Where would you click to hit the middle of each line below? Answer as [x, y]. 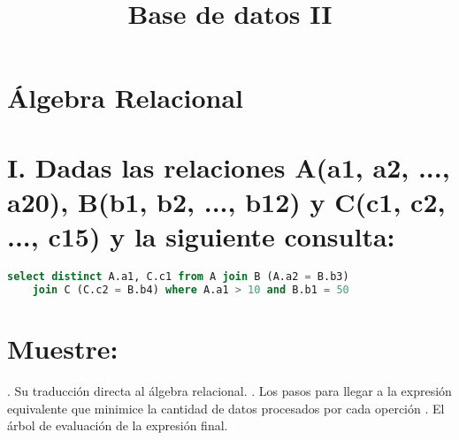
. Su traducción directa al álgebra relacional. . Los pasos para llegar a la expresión [229, 390]
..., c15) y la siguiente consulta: [201, 236]
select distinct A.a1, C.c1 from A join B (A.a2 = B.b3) [178, 277]
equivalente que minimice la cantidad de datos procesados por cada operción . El [226, 408]
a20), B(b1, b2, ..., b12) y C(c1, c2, [226, 201]
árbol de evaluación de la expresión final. [118, 425]
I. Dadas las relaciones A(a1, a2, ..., [229, 167]
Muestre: [63, 348]
